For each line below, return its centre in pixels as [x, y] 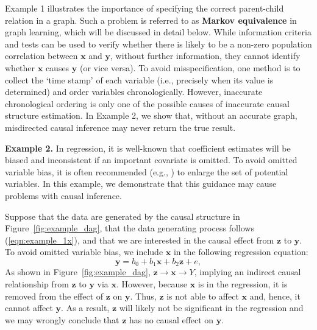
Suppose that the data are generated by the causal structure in [123, 216]
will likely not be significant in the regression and [211, 308]
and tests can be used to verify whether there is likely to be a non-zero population [158, 44]
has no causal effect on [171, 319]
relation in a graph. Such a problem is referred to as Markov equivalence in [151, 20]
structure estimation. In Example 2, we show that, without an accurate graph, [151, 115]
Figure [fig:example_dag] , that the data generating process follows [130, 228]
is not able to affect [203, 296]
